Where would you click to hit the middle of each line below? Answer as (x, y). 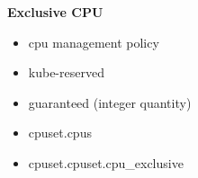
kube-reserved (66, 72)
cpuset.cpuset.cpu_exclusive (106, 162)
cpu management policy (94, 42)
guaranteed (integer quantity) (110, 102)
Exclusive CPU (55, 11)
